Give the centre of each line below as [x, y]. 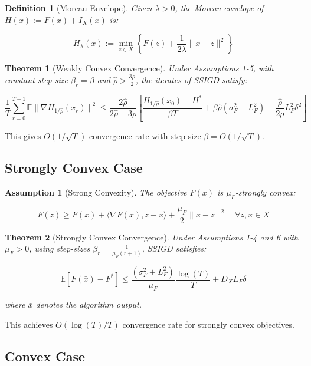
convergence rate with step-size [145, 135]
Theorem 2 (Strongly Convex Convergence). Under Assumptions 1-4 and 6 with [152, 237]
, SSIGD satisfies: [174, 248]
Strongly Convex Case [74, 168]
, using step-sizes [60, 248]
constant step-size [36, 79]
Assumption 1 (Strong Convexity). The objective [96, 192]
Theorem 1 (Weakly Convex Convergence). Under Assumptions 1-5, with [139, 68]
